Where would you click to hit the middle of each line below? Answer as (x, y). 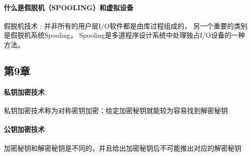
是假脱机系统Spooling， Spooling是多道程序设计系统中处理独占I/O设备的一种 (125, 35)
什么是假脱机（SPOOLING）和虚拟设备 (69, 7)
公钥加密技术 (24, 129)
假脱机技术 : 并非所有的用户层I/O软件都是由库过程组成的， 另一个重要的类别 (126, 25)
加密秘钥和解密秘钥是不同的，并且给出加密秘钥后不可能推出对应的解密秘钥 (123, 148)
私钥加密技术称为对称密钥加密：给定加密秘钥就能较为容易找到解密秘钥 (116, 110)
